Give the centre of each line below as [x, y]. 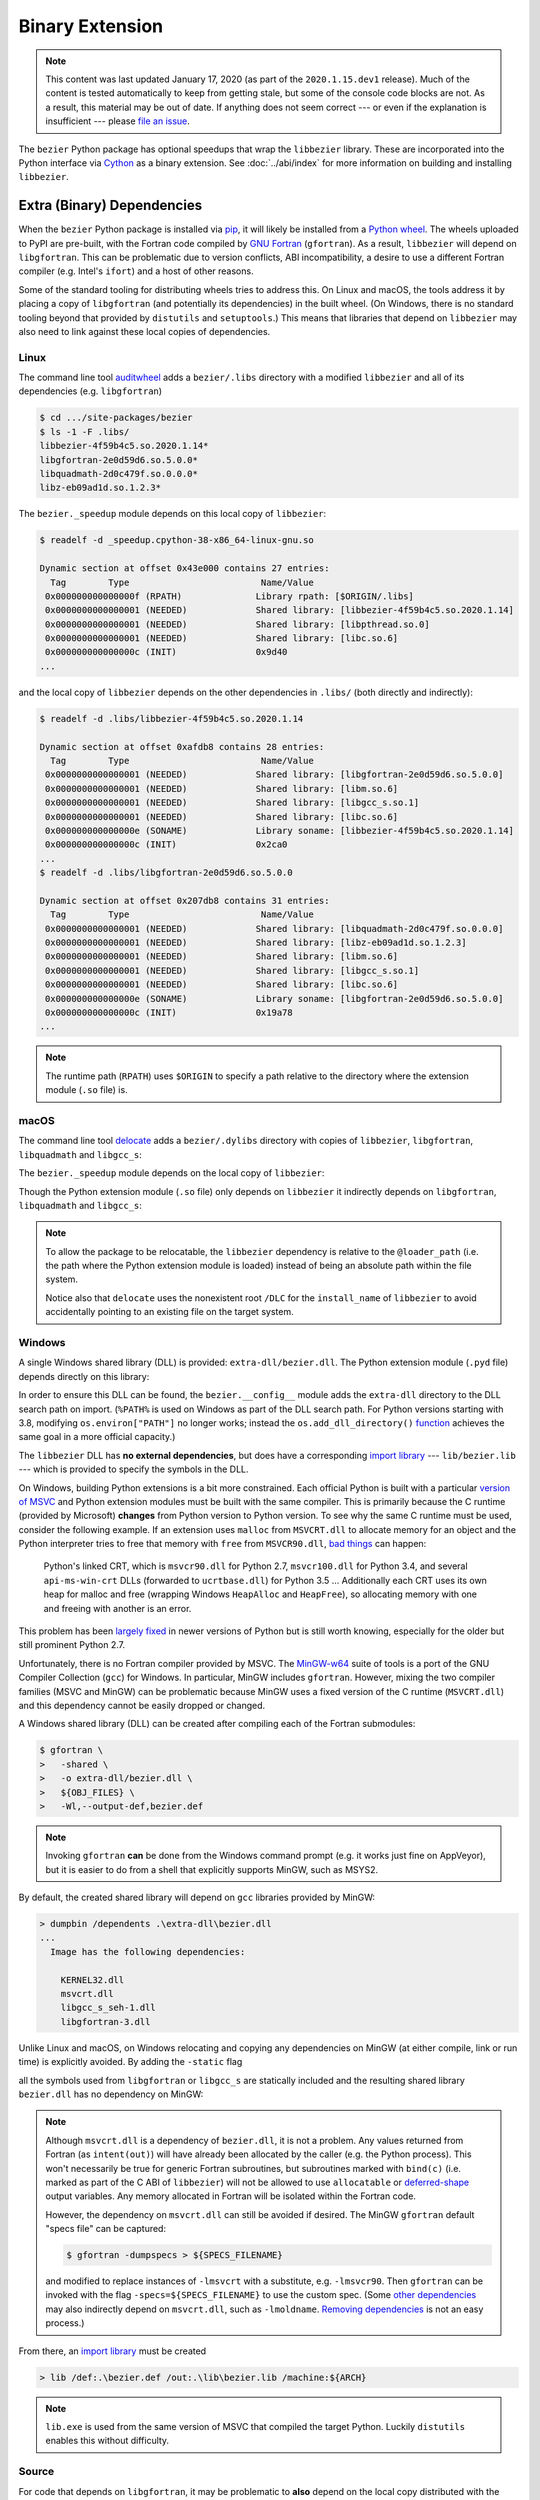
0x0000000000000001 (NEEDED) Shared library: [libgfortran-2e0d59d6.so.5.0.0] [274, 774]
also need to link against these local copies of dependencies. [144, 331]
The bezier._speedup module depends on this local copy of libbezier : [172, 514]
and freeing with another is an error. [117, 1608]
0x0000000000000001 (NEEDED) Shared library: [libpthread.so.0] [237, 624]
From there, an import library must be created [112, 2351]
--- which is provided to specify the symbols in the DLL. [133, 1469]
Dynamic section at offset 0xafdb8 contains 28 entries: [182, 746]
